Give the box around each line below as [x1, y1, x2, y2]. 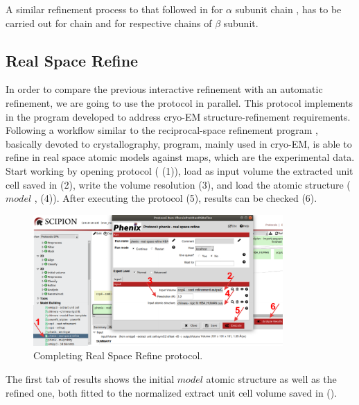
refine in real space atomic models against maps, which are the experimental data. [6, 150, 355, 164]
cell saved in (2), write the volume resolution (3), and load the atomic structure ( [6, 177, 351, 191]
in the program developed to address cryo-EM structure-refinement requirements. [6, 109, 351, 123]
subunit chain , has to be [235, 2, 342, 16]
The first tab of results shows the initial [6, 371, 175, 386]
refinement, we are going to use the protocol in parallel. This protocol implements [6, 95, 353, 110]
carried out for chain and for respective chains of [6, 15, 212, 30]
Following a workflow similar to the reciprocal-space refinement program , [6, 123, 318, 137]
